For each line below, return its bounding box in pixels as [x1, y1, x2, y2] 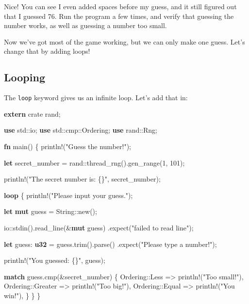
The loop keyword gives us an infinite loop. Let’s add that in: [4, 92, 188, 103]
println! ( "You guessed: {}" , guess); [4, 255, 105, 265]
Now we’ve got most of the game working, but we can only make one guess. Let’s [4, 36, 245, 46]
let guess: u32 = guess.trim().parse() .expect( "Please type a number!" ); [4, 239, 217, 249]
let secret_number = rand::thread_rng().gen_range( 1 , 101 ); [4, 157, 185, 167]
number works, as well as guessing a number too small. [4, 20, 167, 30]
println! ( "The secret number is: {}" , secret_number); [4, 174, 161, 184]
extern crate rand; [4, 108, 61, 119]
